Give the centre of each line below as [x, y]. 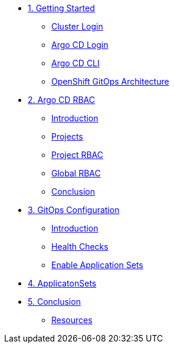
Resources [72, 320]
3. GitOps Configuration [74, 210]
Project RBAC [78, 155]
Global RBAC [76, 173]
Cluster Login [77, 26]
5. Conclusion [54, 302]
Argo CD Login [80, 45]
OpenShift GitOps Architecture [110, 81]
